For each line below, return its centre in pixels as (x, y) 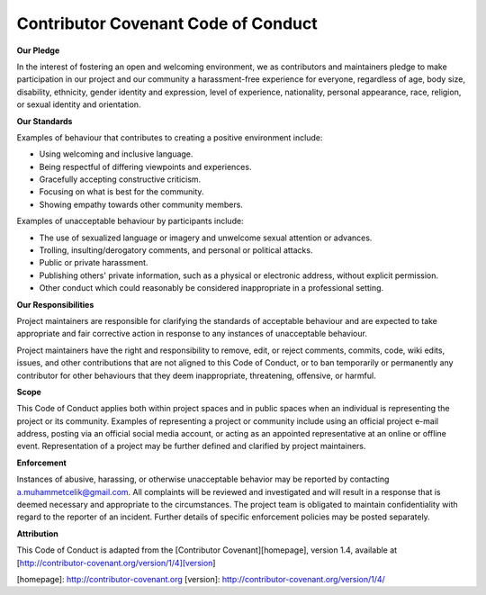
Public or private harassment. (94, 263)
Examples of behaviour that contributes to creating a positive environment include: (170, 137)
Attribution (37, 533)
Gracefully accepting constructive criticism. (120, 179)
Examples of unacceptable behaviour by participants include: (130, 221)
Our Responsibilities (55, 304)
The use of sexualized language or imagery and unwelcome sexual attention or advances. (206, 238)
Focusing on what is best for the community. (121, 192)
